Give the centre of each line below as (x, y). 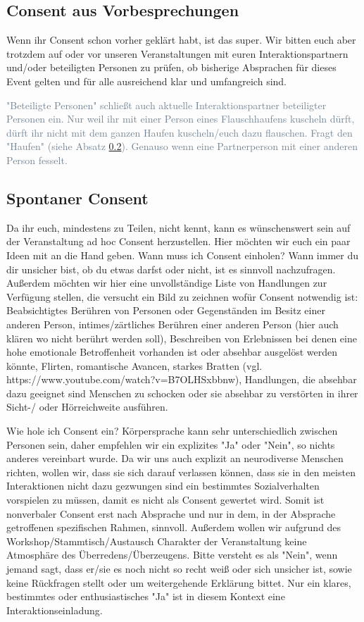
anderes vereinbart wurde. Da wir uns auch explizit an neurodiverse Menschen (175, 458)
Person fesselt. (37, 160)
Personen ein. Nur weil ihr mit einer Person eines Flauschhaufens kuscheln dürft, (181, 119)
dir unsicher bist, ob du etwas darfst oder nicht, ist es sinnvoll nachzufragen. (171, 269)
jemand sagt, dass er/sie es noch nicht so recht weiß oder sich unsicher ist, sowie (179, 568)
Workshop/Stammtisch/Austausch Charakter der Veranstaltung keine (157, 541)
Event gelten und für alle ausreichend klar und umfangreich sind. (147, 81)
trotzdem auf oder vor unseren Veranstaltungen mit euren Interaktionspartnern (177, 53)
